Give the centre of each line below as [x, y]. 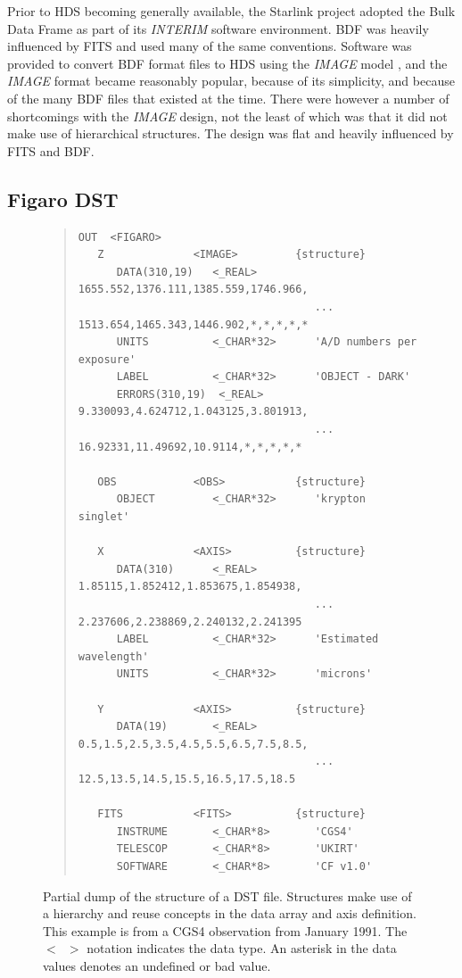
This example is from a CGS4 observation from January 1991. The [225, 930]
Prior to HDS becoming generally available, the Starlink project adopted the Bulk [231, 11]
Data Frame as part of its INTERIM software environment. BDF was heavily [218, 28]
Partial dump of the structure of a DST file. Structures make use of [227, 895]
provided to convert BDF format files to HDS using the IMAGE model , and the [227, 63]
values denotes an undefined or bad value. [157, 965]
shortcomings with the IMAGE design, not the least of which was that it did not [227, 116]
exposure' [107, 359]
